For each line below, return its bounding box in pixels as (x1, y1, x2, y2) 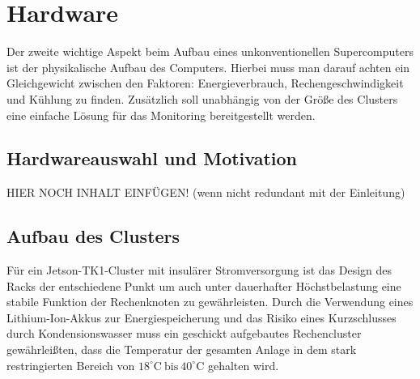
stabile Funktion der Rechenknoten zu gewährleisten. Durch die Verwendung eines (6, 293, 414, 310)
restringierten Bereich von (6, 356, 135, 373)
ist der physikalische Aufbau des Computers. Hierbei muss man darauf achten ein (6, 58, 410, 75)
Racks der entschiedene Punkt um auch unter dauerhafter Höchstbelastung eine (6, 277, 401, 294)
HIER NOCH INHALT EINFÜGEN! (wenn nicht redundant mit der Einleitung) (6, 184, 405, 201)
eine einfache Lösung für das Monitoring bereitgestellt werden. (6, 106, 316, 123)
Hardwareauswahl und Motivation (6, 146, 298, 171)
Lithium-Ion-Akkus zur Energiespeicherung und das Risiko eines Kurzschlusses (6, 309, 397, 326)
